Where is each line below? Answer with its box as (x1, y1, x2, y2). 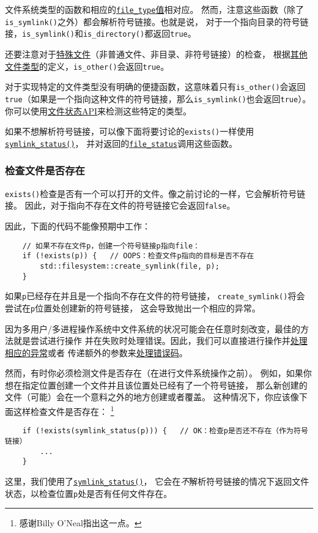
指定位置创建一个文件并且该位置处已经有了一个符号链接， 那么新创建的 (21, 378, 308, 391)
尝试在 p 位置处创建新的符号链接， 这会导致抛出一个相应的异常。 (5, 301, 261, 314)
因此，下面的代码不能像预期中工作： (5, 219, 150, 232)
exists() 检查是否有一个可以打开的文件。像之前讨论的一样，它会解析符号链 (5, 187, 306, 199)
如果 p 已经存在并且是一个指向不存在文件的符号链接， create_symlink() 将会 (5, 289, 305, 302)
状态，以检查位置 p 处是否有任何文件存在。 (5, 486, 172, 499)
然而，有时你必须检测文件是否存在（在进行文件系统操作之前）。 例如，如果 (5, 367, 303, 379)
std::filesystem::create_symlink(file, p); (40, 261, 220, 270)
